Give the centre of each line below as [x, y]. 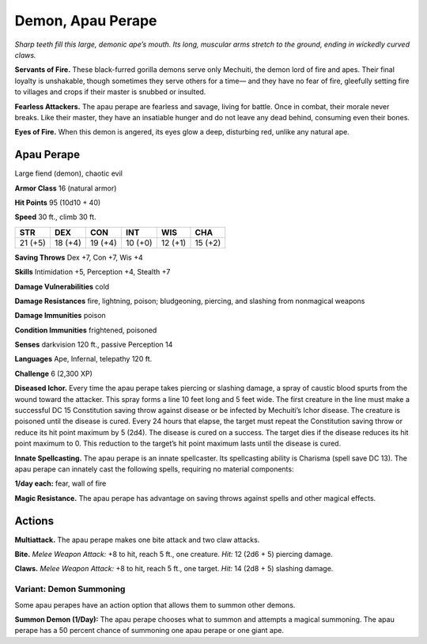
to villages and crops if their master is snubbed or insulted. [110, 92]
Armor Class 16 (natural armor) [66, 188]
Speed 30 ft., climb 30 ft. [55, 217]
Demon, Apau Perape [86, 21]
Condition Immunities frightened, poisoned [86, 330]
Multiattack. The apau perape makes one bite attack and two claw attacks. [137, 540]
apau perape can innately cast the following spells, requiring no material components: [154, 469]
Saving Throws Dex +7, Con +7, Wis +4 [79, 257]
